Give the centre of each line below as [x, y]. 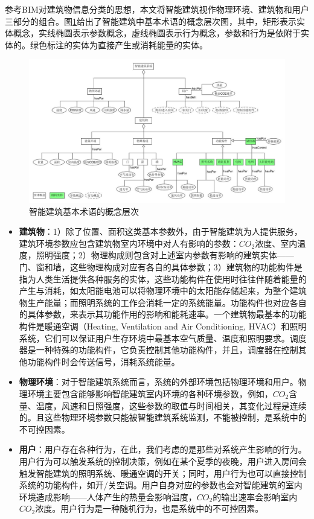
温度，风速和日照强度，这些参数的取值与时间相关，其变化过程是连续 [171, 405]
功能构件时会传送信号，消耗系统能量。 [104, 361]
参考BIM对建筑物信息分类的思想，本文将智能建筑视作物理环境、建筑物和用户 [157, 9]
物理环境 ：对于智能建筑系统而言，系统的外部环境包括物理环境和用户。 [159, 382]
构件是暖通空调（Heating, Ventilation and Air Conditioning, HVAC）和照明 [163, 326]
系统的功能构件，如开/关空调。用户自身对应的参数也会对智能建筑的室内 [161, 485]
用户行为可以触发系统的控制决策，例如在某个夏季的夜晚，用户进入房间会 [163, 461]
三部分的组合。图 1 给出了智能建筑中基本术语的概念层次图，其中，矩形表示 [151, 21]
